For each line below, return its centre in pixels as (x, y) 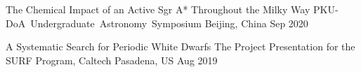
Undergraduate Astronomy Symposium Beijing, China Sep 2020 (169, 23)
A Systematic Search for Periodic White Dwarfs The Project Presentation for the (180, 46)
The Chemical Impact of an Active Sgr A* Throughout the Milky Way (158, 9)
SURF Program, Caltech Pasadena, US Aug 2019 (112, 60)
